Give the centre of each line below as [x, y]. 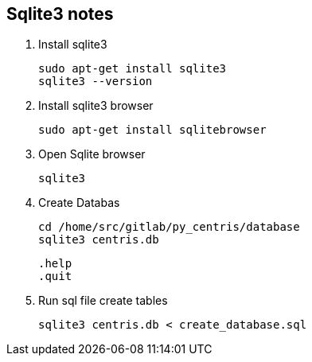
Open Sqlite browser [92, 154]
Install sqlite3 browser [96, 106]
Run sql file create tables [103, 301]
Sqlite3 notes [60, 14]
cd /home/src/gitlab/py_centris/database [169, 227]
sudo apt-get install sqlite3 [133, 69]
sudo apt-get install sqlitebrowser [152, 130]
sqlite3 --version [96, 82]
